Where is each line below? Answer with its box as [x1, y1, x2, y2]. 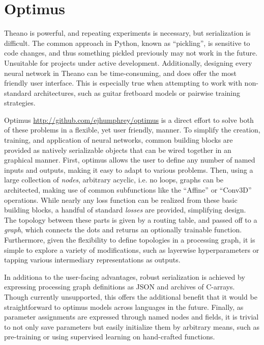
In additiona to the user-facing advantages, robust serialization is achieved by [4, 271, 245, 282]
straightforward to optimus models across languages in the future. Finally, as [4, 301, 244, 312]
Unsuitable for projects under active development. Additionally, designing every [4, 57, 252, 68]
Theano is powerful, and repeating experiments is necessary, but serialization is [4, 28, 251, 38]
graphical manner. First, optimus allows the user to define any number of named [4, 154, 255, 165]
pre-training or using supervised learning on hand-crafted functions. [4, 331, 215, 342]
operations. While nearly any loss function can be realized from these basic [4, 194, 238, 205]
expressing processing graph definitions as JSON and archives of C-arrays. [4, 281, 235, 292]
